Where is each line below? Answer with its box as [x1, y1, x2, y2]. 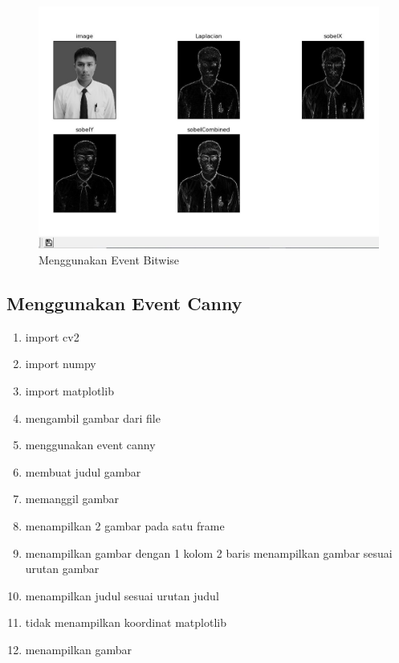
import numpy [25, 355, 96, 372]
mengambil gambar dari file [25, 409, 161, 426]
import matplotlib [25, 383, 114, 399]
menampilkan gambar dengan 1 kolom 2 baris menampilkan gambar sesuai [25, 544, 393, 561]
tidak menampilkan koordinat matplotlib [25, 614, 226, 631]
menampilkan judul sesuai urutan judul [25, 587, 219, 604]
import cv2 [25, 328, 79, 345]
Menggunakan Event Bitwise [39, 252, 180, 268]
